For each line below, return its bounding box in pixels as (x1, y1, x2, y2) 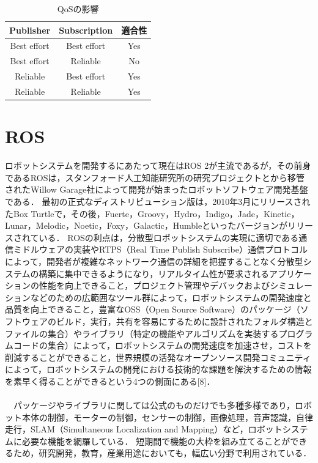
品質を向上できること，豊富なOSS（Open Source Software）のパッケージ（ (5, 303, 300, 316)
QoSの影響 (57, 2, 99, 15)
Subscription (59, 23, 113, 36)
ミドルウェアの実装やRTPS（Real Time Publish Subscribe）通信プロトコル (13, 243, 308, 256)
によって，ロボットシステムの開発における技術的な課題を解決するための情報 (5, 363, 312, 376)
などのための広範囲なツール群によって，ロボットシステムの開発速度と (30, 291, 312, 303)
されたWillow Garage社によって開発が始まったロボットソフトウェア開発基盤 (5, 183, 308, 196)
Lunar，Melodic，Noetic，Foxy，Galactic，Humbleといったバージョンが (5, 219, 287, 232)
